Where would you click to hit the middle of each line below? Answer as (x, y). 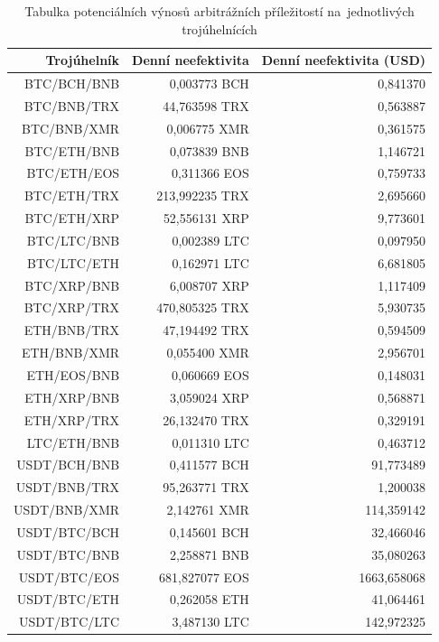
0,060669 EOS (210, 375)
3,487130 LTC (210, 622)
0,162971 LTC (210, 262)
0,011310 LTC (210, 442)
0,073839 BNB (209, 150)
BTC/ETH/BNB (72, 150)
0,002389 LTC (210, 240)
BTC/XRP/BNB (72, 285)
